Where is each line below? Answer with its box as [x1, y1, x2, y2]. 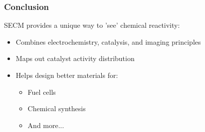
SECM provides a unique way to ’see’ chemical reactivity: [4, 20, 180, 30]
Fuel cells [27, 86, 56, 97]
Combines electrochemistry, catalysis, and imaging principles [15, 36, 201, 47]
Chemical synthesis [27, 103, 86, 114]
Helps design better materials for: [15, 70, 118, 80]
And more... [27, 120, 64, 130]
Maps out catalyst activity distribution [15, 53, 135, 64]
